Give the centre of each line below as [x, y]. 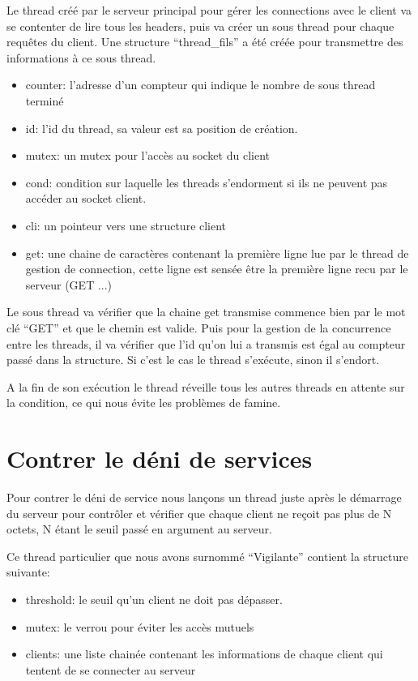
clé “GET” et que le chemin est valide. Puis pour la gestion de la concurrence [199, 327]
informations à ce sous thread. [81, 57]
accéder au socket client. [86, 198]
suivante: [28, 572]
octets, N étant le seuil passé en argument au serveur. [139, 529]
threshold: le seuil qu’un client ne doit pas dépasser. [154, 599]
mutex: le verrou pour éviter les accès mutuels [140, 626]
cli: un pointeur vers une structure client [126, 225]
